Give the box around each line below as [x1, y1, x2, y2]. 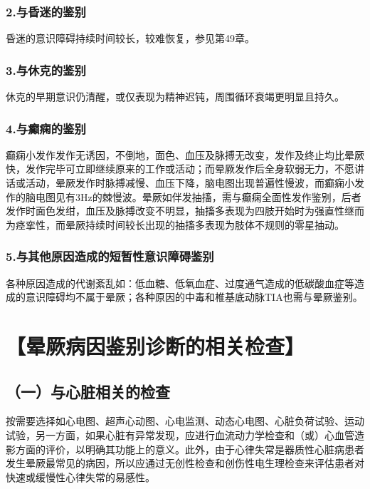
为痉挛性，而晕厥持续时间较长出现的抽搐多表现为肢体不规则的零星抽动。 [6, 217, 344, 232]
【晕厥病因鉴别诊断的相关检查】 [6, 331, 305, 360]
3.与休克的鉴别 [6, 61, 86, 78]
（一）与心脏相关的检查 [6, 380, 170, 402]
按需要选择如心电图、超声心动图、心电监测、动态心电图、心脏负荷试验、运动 [6, 413, 364, 428]
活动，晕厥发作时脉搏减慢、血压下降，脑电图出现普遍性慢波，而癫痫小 [25, 175, 354, 190]
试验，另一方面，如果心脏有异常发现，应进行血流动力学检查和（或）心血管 [6, 427, 354, 442]
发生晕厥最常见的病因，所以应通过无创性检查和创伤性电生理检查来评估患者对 [6, 455, 364, 470]
